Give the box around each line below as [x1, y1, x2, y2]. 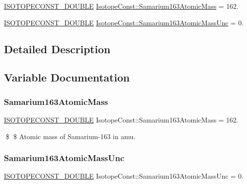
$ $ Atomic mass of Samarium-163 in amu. [5, 131, 136, 141]
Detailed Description [4, 41, 111, 56]
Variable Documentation [4, 70, 130, 85]
